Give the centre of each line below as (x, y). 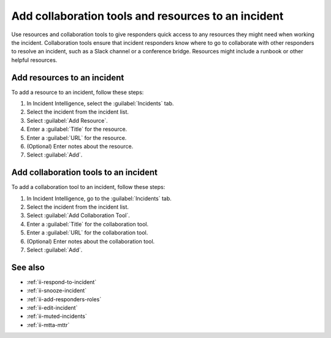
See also (28, 267)
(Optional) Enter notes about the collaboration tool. (91, 241)
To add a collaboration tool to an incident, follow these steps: (88, 187)
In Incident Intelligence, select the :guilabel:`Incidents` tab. (100, 104)
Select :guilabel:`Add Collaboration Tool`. (78, 215)
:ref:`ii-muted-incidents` (57, 317)
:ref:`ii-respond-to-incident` (62, 282)
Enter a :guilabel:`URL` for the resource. (77, 137)
